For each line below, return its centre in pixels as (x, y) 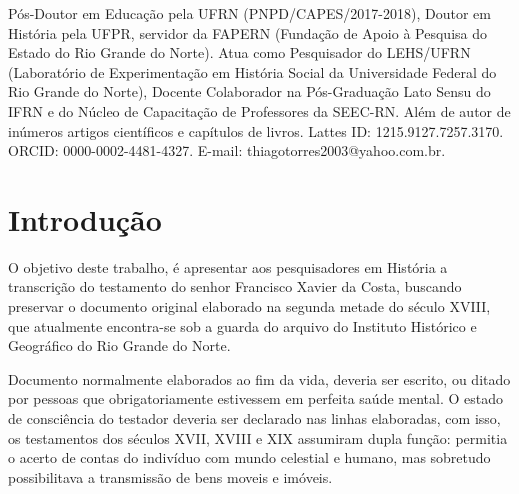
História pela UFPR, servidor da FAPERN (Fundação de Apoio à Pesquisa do (247, 32)
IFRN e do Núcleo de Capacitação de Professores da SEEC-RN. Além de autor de (259, 110)
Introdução (85, 218)
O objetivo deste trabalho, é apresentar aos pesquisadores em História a (228, 266)
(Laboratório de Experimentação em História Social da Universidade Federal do (252, 71)
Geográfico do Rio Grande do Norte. (119, 345)
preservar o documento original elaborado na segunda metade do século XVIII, (249, 306)
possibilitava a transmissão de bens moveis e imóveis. (170, 476)
